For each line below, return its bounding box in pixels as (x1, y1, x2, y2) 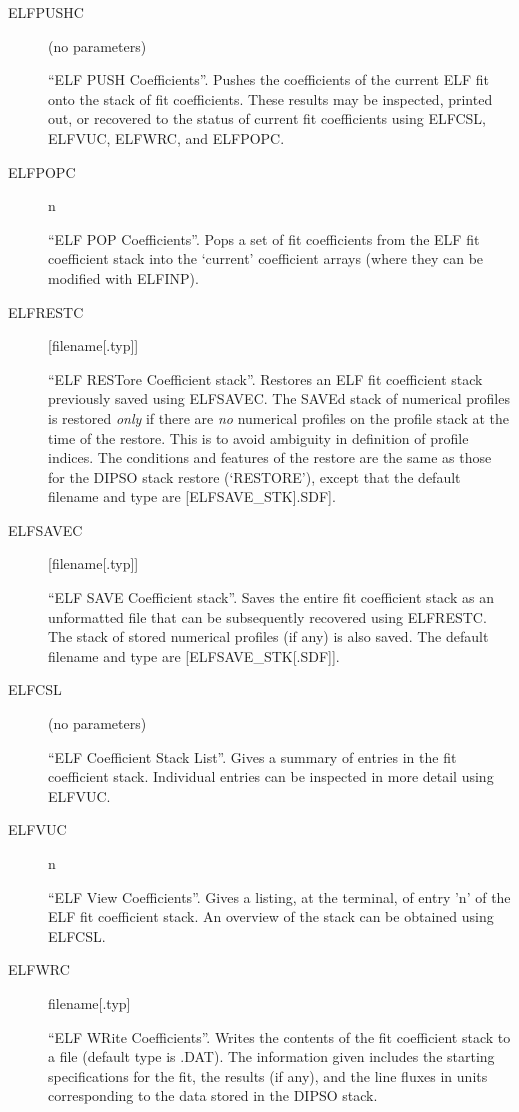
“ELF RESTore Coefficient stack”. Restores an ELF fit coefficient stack (48, 368, 483, 389)
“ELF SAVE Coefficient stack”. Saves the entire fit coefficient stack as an (48, 587, 494, 608)
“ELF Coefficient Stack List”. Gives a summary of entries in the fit (48, 746, 457, 767)
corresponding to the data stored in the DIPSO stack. (48, 1085, 378, 1106)
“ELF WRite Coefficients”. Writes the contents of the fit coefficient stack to (48, 1026, 511, 1047)
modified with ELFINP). (48, 267, 199, 288)
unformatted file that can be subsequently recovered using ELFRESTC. (48, 606, 487, 627)
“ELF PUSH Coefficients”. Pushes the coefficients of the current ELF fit (48, 69, 489, 90)
